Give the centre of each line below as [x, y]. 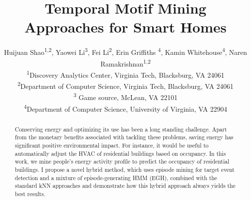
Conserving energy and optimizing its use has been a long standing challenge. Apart [121, 129]
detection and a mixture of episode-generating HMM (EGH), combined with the [116, 177]
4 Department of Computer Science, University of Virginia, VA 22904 [125, 108]
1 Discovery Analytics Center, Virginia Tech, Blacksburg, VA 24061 [125, 74]
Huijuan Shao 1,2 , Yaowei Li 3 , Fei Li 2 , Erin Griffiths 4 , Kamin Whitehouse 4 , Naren [125, 51]
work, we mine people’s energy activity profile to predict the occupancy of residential [122, 161]
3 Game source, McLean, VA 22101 [125, 96]
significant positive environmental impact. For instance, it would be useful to [112, 145]
